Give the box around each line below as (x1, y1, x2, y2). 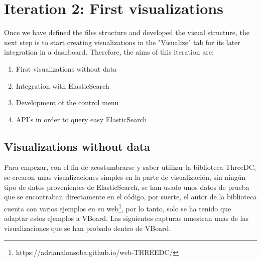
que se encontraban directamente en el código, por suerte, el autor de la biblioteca (4, 191, 257, 202)
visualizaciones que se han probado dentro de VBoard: (4, 222, 171, 233)
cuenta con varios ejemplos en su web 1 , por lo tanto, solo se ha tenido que (4, 201, 231, 213)
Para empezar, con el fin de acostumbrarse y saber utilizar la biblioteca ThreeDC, (4, 162, 256, 172)
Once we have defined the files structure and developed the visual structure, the (4, 27, 249, 38)
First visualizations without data (16, 63, 117, 74)
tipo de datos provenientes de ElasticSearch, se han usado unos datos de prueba (4, 181, 249, 192)
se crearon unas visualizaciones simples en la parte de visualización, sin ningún (4, 172, 246, 182)
